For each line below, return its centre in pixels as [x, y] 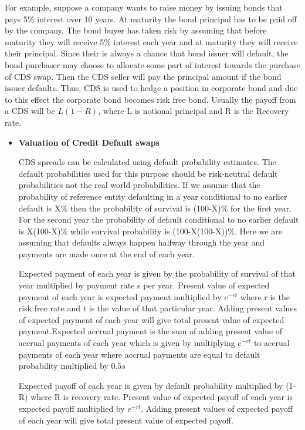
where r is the [265, 296]
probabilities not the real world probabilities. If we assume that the [139, 185]
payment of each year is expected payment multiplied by [120, 296]
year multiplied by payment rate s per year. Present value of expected [144, 285]
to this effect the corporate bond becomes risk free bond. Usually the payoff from [150, 99]
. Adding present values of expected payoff [217, 408]
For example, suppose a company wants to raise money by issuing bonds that [144, 7]
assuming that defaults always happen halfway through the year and [142, 242]
